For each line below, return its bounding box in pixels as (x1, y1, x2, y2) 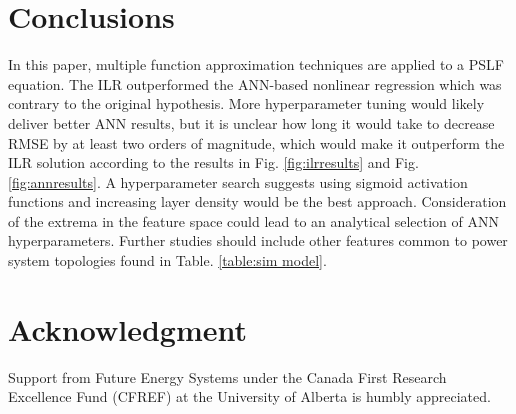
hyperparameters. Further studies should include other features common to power (8, 230, 508, 251)
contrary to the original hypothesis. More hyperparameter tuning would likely (8, 93, 485, 114)
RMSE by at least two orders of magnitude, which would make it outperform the (8, 132, 505, 153)
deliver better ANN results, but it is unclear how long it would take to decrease (8, 112, 495, 133)
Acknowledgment (8, 308, 247, 349)
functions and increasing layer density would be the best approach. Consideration (8, 191, 507, 212)
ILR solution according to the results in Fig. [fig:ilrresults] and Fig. (8, 152, 419, 173)
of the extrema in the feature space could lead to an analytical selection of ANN (8, 210, 499, 231)
